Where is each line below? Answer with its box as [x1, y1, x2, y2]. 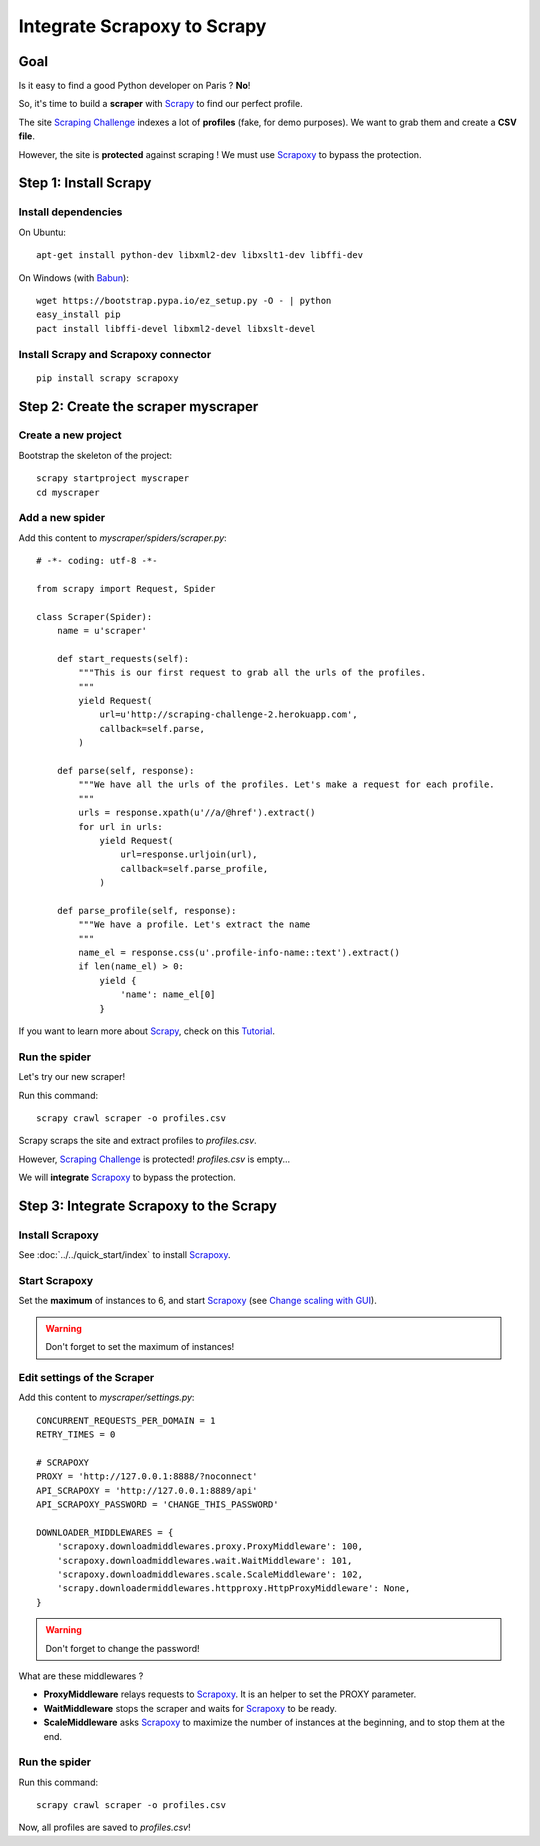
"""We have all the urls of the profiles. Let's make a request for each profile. [78, 779, 495, 790]
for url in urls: [78, 821, 164, 832]
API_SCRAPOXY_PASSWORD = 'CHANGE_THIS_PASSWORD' [36, 1499, 279, 1510]
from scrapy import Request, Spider [36, 583, 216, 594]
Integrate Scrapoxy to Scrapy [18, 15, 267, 37]
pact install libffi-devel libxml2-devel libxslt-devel [36, 323, 316, 334]
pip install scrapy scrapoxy [36, 372, 179, 384]
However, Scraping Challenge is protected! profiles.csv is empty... [18, 1153, 290, 1165]
